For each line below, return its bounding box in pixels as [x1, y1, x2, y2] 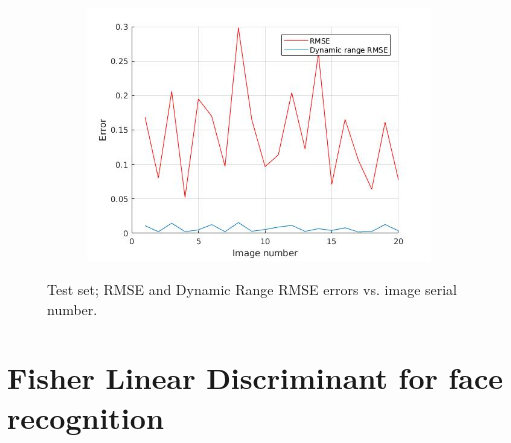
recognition [7, 396, 164, 437]
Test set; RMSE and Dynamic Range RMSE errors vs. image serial [47, 279, 458, 300]
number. [47, 298, 98, 319]
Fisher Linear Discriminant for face [7, 357, 504, 398]
